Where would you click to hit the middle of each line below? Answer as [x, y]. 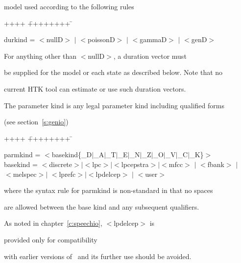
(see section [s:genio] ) [36, 122]
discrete [61, 164]
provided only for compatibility [51, 239]
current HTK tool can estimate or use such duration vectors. [95, 88]
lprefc [67, 174]
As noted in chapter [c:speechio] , [53, 223]
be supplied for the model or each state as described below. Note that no [113, 72]
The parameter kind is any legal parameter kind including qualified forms [114, 105]
